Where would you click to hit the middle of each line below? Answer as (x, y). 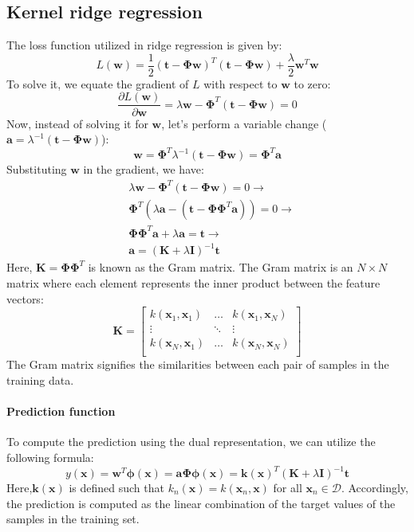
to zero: (312, 83)
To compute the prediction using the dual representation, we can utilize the (191, 442)
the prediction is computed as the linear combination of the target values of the (201, 503)
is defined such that (116, 487)
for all (288, 487)
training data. (40, 379)
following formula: (50, 457)
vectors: (25, 298)
